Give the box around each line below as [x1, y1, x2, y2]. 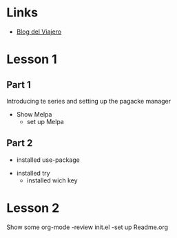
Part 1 [6, 79, 32, 91]
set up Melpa [26, 117, 65, 126]
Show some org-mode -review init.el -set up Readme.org [6, 223, 169, 231]
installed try [16, 169, 50, 177]
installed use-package [16, 156, 80, 164]
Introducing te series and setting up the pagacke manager [6, 97, 171, 105]
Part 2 [6, 137, 33, 149]
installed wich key [26, 176, 78, 185]
